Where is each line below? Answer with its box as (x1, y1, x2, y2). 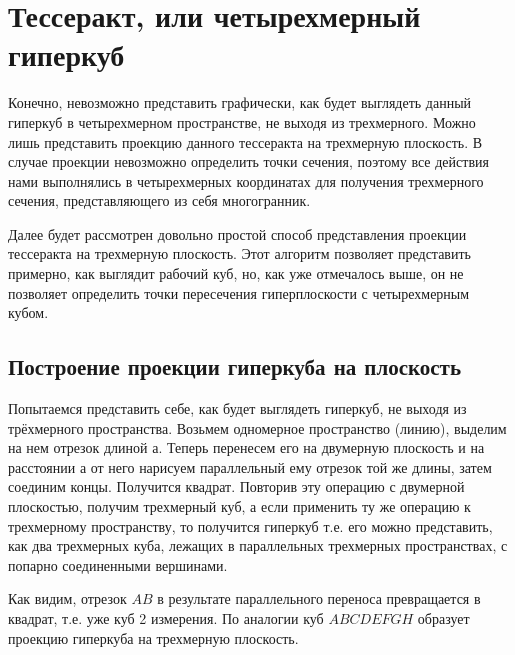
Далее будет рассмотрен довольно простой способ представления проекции (8, 223, 467, 244)
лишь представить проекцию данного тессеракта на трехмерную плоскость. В (8, 131, 483, 152)
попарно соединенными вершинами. (8, 554, 228, 575)
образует (417, 607, 470, 628)
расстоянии (8, 456, 76, 477)
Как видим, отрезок (8, 588, 127, 609)
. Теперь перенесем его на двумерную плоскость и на (158, 437, 485, 458)
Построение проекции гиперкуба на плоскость (8, 351, 462, 382)
